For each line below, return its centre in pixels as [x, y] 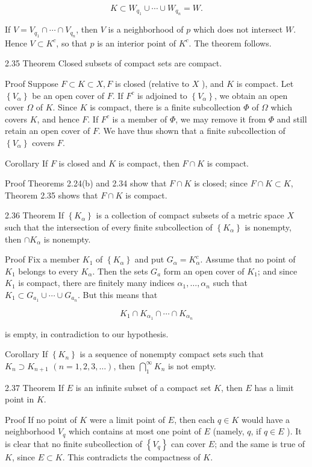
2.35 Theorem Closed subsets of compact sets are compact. [114, 63]
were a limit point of [127, 419]
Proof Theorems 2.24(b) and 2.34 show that [86, 183]
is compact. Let [265, 83]
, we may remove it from [221, 119]
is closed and [82, 163]
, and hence [58, 119]
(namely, [229, 431]
